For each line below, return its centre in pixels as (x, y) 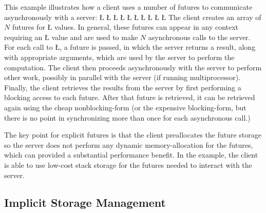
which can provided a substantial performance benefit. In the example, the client (131, 155)
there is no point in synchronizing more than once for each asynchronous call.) (127, 117)
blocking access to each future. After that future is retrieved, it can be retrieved (130, 97)
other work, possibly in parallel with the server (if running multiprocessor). (122, 77)
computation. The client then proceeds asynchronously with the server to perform (133, 67)
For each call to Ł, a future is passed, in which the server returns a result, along (130, 47)
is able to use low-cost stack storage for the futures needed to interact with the (128, 164)
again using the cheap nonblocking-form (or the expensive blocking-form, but (125, 107)
